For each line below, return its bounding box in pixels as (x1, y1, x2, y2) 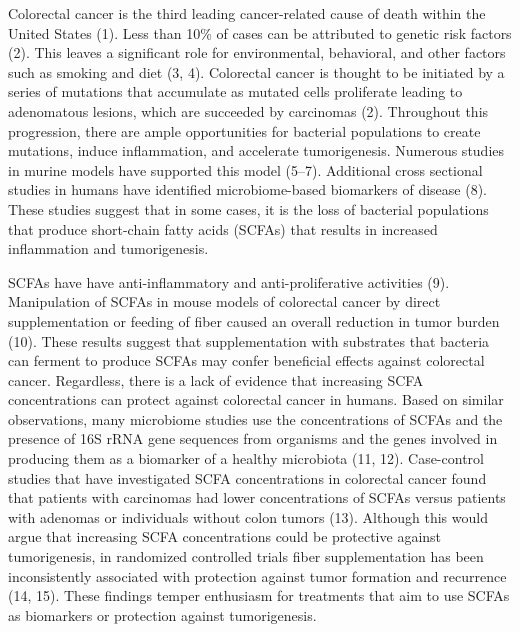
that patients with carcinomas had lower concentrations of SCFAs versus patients (8, 487, 506, 508)
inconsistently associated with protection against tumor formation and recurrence (8, 565, 507, 586)
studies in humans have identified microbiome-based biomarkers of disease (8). (8, 179, 487, 200)
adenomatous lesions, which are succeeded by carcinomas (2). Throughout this (8, 100, 489, 121)
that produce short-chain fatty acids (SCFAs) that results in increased (8, 218, 438, 239)
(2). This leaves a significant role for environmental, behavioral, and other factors (8, 42, 506, 63)
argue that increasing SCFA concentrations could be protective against (8, 526, 442, 547)
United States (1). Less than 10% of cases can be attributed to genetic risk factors (8, 22, 512, 43)
